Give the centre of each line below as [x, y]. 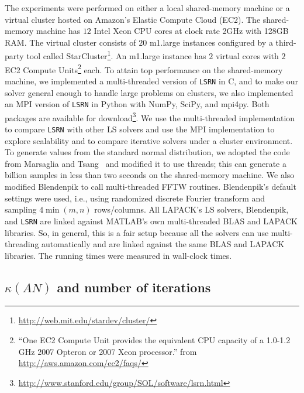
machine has [58, 31]
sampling [21, 209]
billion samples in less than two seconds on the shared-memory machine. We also [150, 175]
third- [286, 42]
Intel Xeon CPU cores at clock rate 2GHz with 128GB [191, 31]
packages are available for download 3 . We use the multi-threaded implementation [150, 117]
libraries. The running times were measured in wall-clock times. [118, 255]
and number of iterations [134, 287]
